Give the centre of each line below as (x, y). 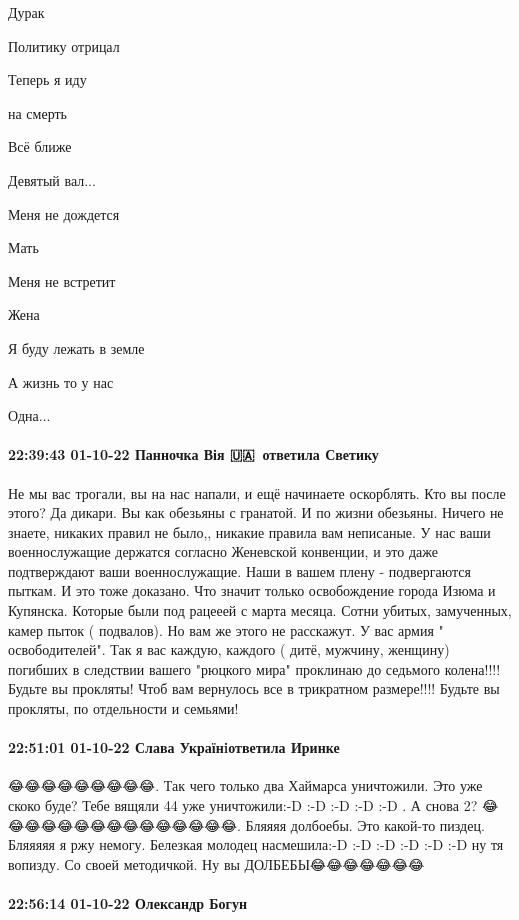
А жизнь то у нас (61, 381)
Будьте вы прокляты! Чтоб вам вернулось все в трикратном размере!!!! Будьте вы (254, 688)
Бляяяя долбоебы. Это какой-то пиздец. (365, 824)
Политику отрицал (64, 45)
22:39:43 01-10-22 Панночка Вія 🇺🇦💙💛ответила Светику (193, 454)
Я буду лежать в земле (76, 347)
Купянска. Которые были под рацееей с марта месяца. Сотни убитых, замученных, (260, 610)
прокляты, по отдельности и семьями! (123, 708)
